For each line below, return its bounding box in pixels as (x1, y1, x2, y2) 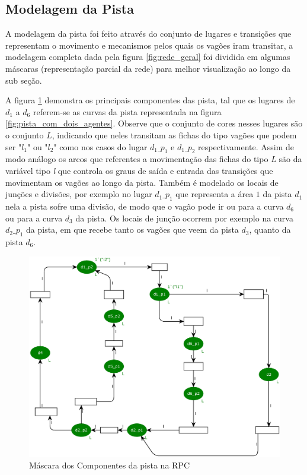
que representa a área (175, 188, 254, 200)
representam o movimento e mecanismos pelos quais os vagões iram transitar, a (5, 39, 293, 51)
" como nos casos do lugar (53, 140, 148, 153)
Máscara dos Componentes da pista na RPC (29, 459, 190, 471)
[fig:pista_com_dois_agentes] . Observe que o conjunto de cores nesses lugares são (5, 117, 303, 129)
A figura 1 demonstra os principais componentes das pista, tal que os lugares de (5, 94, 295, 106)
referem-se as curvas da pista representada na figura (33, 105, 222, 118)
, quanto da (249, 223, 291, 236)
